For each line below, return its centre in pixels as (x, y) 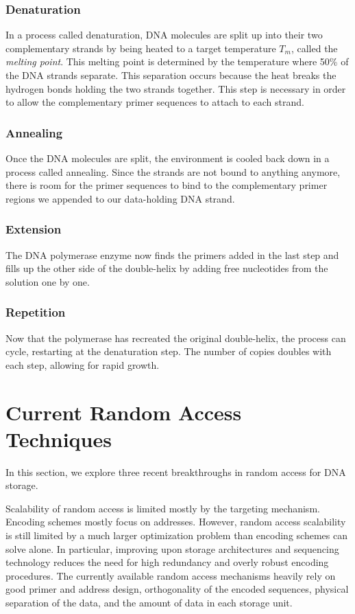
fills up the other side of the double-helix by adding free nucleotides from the (167, 268)
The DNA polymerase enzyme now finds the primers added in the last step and (172, 254)
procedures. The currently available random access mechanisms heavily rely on (171, 575)
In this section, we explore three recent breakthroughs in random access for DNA (176, 471)
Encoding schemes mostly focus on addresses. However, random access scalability (176, 522)
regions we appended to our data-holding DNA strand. (120, 198)
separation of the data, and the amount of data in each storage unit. (149, 603)
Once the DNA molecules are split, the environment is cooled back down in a (168, 158)
